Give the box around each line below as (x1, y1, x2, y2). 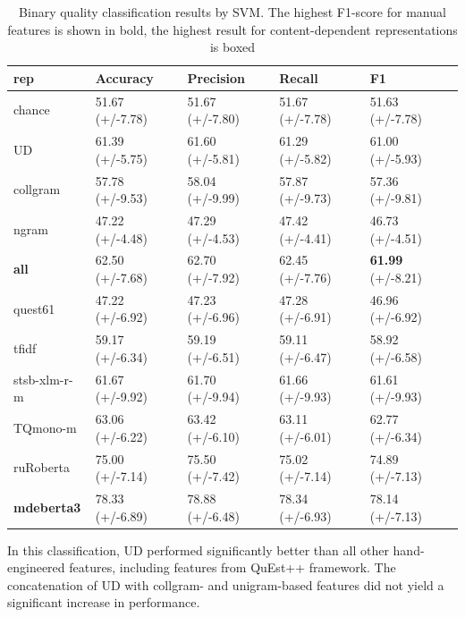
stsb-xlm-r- (13, 369, 73, 388)
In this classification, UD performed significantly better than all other (7, 540, 389, 559)
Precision (187, 68, 246, 87)
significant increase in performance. (7, 593, 200, 612)
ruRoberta (13, 458, 70, 477)
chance (13, 100, 50, 119)
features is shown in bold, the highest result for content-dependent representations (7, 20, 458, 38)
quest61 (13, 299, 55, 317)
